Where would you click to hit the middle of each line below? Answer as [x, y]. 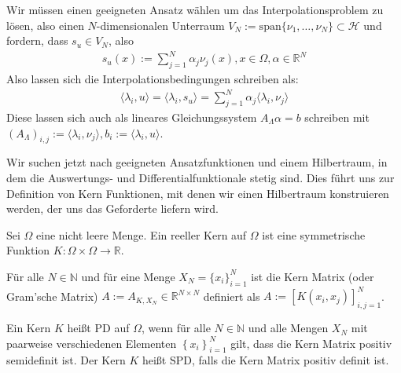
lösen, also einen [45, 25]
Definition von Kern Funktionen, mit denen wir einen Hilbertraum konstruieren [198, 193]
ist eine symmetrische [314, 234]
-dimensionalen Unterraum [160, 25]
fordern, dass [37, 40]
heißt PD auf [98, 328]
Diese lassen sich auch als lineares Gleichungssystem [132, 117]
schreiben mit [337, 117]
